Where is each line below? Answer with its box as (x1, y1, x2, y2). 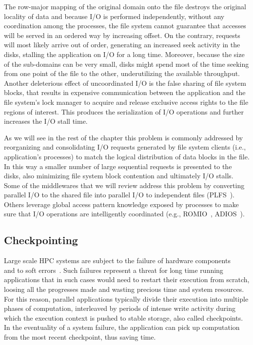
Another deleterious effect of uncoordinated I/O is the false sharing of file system (4, 77, 246, 88)
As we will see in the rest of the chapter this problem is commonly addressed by (4, 132, 243, 142)
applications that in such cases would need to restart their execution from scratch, (4, 274, 250, 285)
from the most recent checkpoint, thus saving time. (4, 332, 156, 342)
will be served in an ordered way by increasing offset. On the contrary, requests (4, 30, 240, 40)
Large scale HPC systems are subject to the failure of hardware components (4, 255, 231, 266)
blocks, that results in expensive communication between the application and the (4, 87, 246, 97)
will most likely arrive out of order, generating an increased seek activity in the (4, 39, 240, 50)
